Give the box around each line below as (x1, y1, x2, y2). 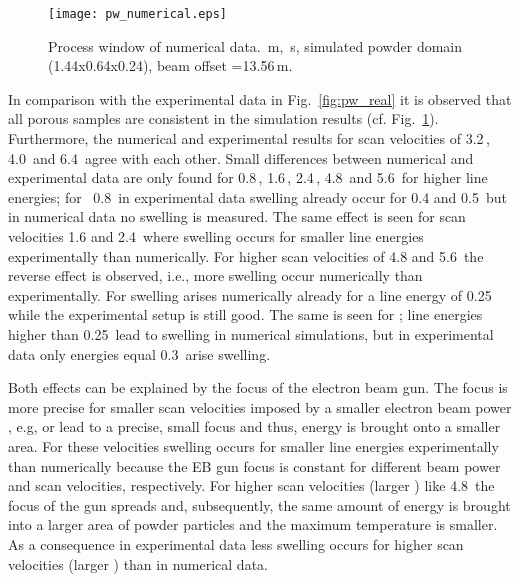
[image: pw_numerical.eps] (48, 7, 227, 21)
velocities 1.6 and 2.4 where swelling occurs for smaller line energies (8, 226, 424, 246)
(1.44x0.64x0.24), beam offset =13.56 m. (48, 55, 293, 76)
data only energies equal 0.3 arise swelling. (8, 343, 271, 364)
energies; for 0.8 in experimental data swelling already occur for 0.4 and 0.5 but (8, 186, 507, 207)
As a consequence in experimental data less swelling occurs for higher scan (8, 533, 464, 554)
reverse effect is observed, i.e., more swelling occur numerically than (8, 265, 423, 286)
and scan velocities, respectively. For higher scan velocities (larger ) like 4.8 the (8, 475, 495, 496)
